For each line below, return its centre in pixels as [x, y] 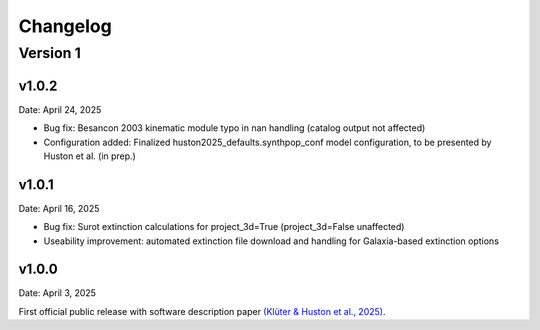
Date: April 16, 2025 [59, 208]
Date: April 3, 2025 [57, 293]
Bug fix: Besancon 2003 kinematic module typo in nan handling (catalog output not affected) [234, 128]
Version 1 [50, 53]
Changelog [65, 26]
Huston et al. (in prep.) [90, 156]
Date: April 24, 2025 [60, 109]
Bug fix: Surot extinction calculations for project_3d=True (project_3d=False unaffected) [224, 227]
